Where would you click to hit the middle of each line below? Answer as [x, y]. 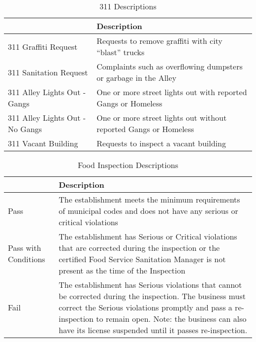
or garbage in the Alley [137, 78]
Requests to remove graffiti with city [160, 41]
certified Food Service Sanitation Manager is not [142, 259]
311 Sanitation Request [48, 72]
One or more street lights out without [162, 118]
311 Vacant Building [43, 143]
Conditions [27, 259]
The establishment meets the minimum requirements [149, 199]
